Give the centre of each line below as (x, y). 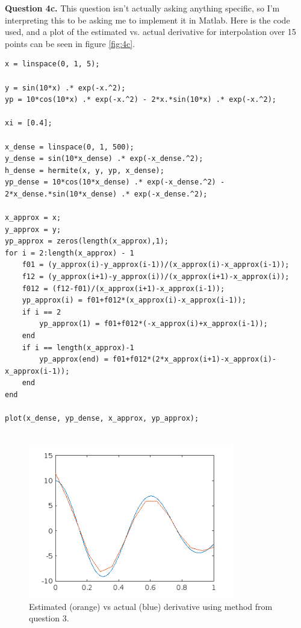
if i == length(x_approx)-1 (78, 347)
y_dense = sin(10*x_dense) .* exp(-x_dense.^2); (104, 159)
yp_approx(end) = (74, 360)
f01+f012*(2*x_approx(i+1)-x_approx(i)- (194, 360)
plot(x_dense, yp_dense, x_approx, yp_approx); (102, 419)
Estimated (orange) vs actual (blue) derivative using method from (151, 606)
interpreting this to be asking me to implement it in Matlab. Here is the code (147, 20)
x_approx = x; (33, 218)
